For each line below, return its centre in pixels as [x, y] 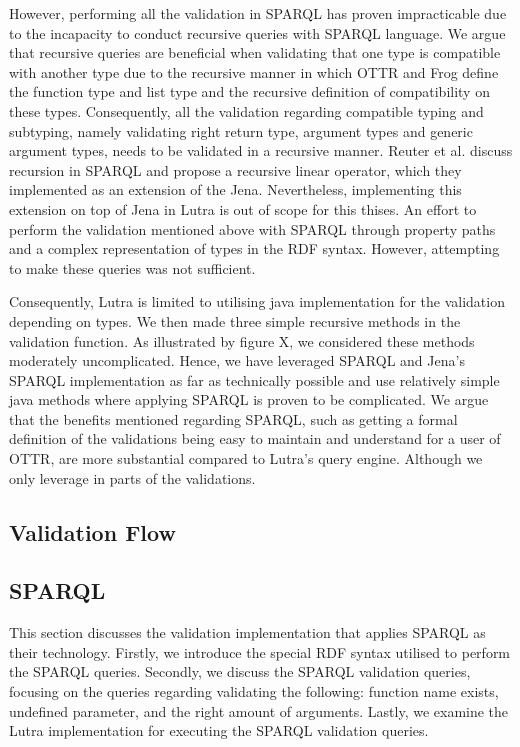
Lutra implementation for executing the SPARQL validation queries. [219, 730]
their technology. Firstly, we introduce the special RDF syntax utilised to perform [260, 651]
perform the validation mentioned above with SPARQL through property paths [252, 228]
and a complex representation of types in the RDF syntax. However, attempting [254, 248]
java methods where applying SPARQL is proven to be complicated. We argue [249, 399]
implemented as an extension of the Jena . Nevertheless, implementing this [235, 189]
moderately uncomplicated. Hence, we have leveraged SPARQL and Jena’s [237, 360]
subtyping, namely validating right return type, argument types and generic [241, 130]
